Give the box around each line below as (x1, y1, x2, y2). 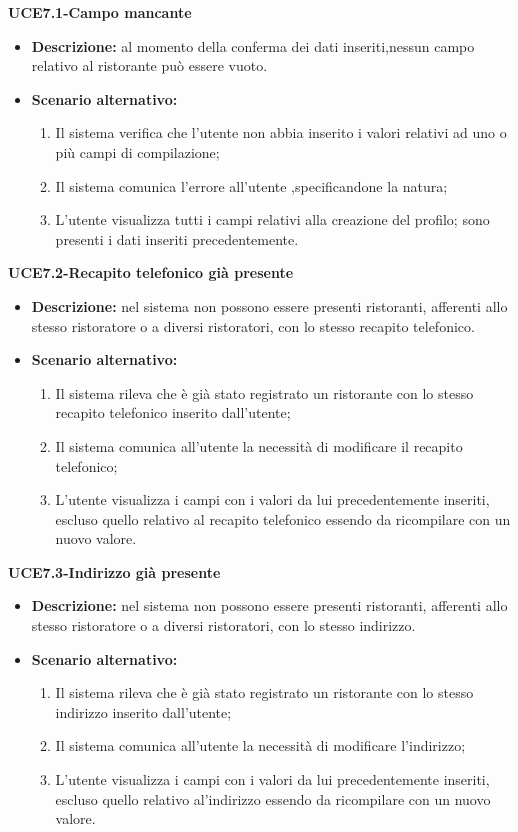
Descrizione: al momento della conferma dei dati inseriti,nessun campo (31, 35, 475, 56)
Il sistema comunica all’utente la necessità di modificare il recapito (55, 435, 463, 456)
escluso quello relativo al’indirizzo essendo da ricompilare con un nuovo (55, 788, 491, 809)
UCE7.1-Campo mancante (8, 2, 192, 22)
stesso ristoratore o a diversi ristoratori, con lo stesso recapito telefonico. (31, 315, 475, 336)
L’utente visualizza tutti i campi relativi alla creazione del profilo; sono (55, 209, 490, 230)
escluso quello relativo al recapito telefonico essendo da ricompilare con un (55, 508, 511, 529)
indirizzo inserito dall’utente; (55, 701, 232, 722)
